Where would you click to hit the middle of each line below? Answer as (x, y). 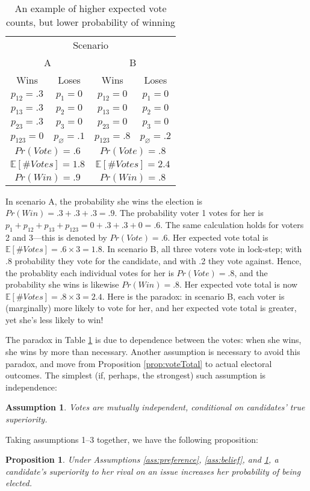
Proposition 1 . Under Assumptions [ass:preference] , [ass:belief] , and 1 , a (142, 459)
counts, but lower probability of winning (91, 22)
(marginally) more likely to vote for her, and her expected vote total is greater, (151, 308)
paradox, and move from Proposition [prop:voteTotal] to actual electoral (139, 363)
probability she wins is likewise (62, 284)
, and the (251, 272)
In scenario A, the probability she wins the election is (104, 201)
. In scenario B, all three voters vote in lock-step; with (202, 249)
